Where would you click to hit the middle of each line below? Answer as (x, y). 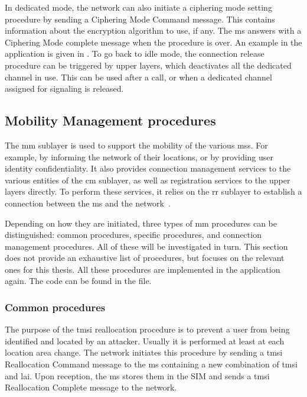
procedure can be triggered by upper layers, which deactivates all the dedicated (148, 65)
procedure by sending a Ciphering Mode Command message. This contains (140, 19)
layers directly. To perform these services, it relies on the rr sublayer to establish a (153, 191)
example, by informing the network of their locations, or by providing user (139, 156)
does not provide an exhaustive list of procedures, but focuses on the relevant (145, 258)
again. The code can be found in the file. (78, 281)
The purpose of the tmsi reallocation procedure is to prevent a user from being (147, 329)
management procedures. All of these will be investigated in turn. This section (146, 246)
